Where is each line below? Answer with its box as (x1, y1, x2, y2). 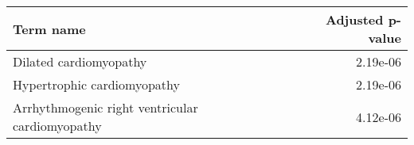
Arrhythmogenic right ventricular (13, 98, 198, 116)
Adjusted (325, 10, 384, 29)
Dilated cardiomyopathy (13, 52, 147, 71)
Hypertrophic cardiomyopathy (13, 75, 180, 93)
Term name (13, 19, 86, 38)
